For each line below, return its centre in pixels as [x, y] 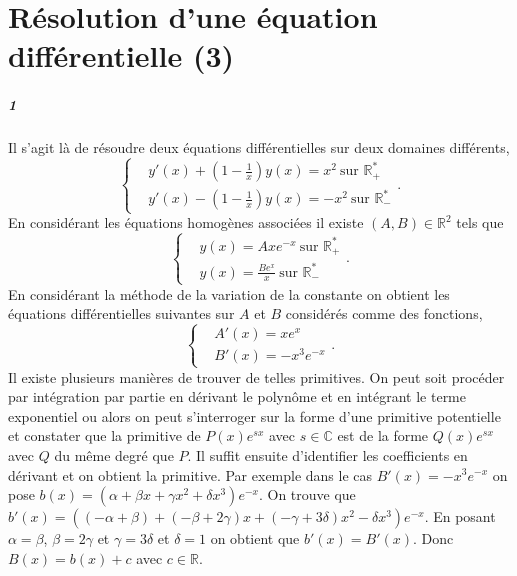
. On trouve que [307, 494]
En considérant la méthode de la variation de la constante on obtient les [229, 293]
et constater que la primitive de [104, 435]
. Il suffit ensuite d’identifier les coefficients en [327, 454]
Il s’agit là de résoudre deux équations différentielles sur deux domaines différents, [259, 147]
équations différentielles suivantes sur [121, 313]
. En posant [460, 516]
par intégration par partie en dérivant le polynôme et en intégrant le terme [237, 396]
